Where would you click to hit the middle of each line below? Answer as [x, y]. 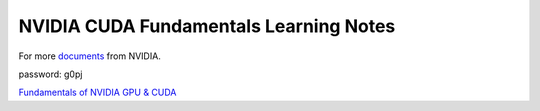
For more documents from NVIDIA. [90, 56]
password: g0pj [50, 74]
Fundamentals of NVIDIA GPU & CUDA [97, 92]
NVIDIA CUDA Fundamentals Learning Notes [207, 26]
